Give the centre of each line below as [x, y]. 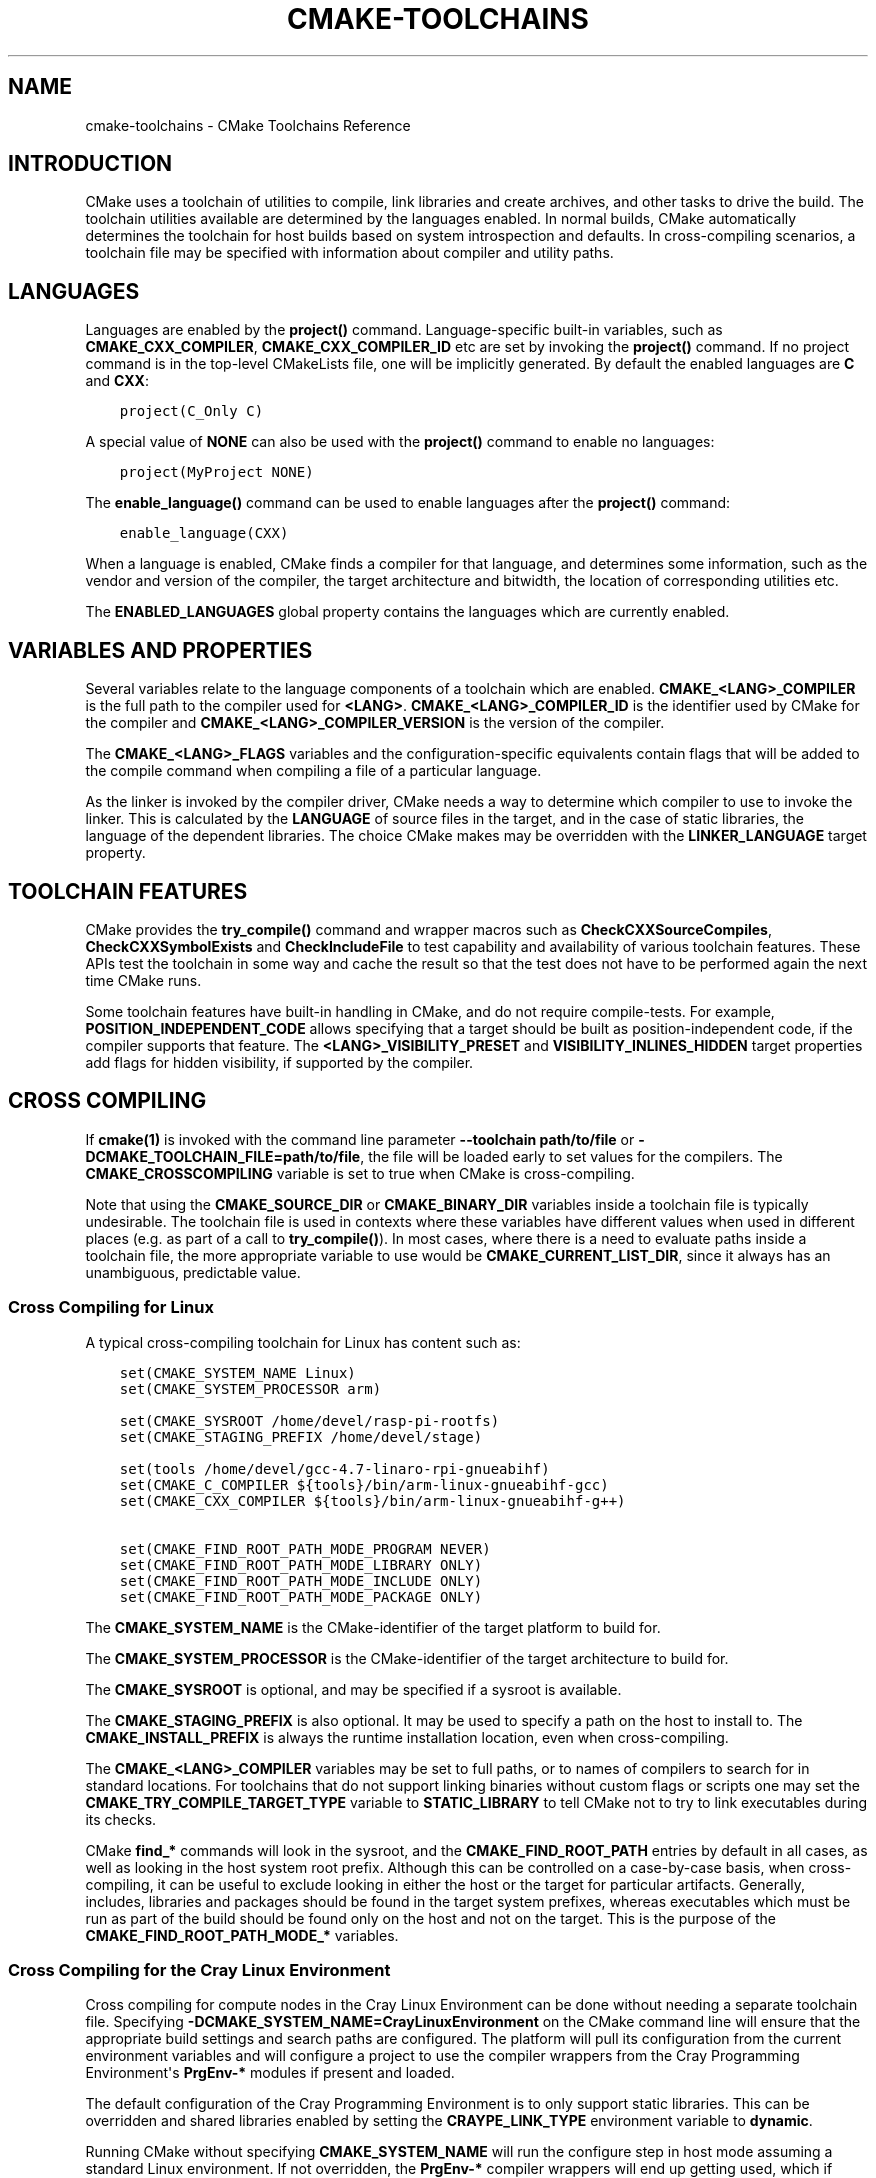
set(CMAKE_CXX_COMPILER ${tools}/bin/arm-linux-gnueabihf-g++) [372, 1500]
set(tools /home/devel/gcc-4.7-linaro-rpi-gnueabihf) [334, 1468]
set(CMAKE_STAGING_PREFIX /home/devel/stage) [301, 1436]
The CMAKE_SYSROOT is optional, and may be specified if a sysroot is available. [353, 1689]
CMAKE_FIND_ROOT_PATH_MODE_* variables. [242, 1935]
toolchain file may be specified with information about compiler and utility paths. [349, 253]
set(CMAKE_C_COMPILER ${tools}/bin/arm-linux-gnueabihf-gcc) [364, 1484]
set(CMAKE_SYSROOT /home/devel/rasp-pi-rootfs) [309, 1420]
